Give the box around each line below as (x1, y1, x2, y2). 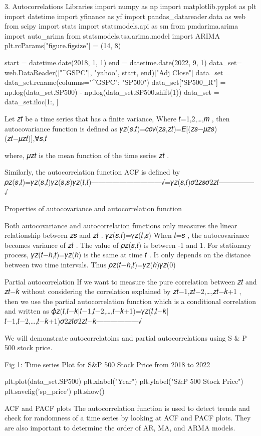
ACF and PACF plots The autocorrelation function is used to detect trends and (5, 402, 250, 413)
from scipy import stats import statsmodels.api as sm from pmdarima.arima (5, 21, 238, 31)
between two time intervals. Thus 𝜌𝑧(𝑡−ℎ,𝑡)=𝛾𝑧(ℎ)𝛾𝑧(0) (5, 259, 176, 270)
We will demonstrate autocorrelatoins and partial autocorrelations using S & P (5, 332, 247, 343)
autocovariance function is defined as (5, 123, 117, 133)
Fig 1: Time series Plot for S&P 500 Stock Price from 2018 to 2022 (5, 359, 210, 369)
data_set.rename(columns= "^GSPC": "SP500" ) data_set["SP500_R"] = (5, 77, 226, 87)
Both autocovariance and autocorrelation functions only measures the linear (5, 220, 237, 230)
